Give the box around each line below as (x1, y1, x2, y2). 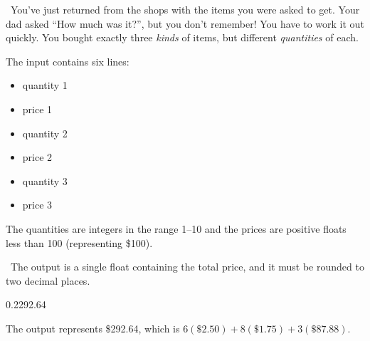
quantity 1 (22, 78, 68, 93)
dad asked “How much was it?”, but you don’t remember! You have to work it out (6, 16, 364, 31)
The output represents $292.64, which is (6, 320, 180, 335)
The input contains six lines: (6, 53, 129, 68)
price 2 (22, 149, 53, 164)
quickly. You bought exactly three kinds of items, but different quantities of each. (6, 30, 359, 45)
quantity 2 (22, 125, 68, 140)
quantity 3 (22, 173, 68, 188)
